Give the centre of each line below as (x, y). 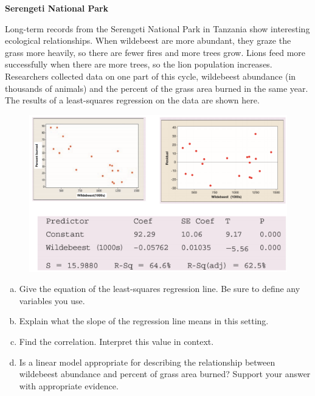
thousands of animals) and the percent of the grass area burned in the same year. (157, 88)
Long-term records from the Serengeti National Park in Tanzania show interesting (157, 28)
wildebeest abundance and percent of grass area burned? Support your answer (165, 374)
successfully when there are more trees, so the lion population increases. (139, 64)
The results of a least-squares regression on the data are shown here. (132, 100)
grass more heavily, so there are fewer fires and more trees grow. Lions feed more (155, 52)
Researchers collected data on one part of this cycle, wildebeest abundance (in (151, 76)
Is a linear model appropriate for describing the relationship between (147, 362)
